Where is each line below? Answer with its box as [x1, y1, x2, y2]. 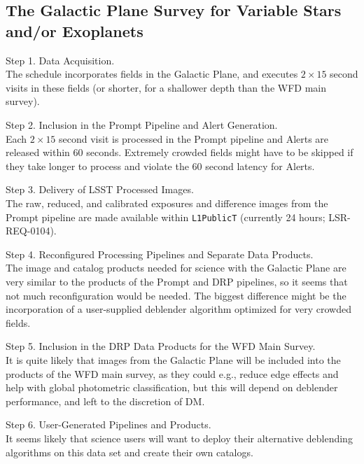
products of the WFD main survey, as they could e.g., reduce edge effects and [6, 366, 339, 381]
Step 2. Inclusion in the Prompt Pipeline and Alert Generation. [6, 117, 278, 132]
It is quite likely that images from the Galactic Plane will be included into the [6, 352, 341, 367]
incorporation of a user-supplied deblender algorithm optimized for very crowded [6, 302, 352, 316]
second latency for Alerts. [205, 158, 315, 173]
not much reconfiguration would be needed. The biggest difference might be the [6, 288, 346, 302]
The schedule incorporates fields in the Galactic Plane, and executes [6, 66, 298, 81]
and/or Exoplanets [6, 20, 143, 41]
